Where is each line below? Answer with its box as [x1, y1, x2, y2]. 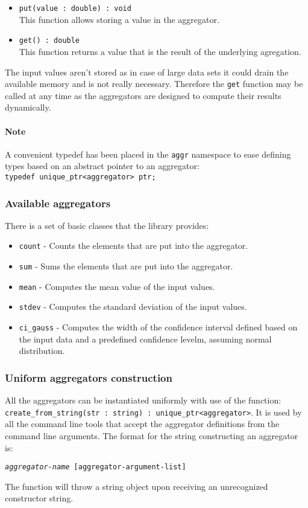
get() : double [19, 36, 80, 45]
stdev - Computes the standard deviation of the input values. [19, 300, 247, 313]
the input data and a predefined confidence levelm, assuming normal [19, 332, 272, 345]
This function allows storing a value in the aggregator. [19, 13, 219, 25]
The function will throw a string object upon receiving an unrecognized [5, 480, 268, 492]
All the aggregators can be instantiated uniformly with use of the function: [5, 394, 281, 407]
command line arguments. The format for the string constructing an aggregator [5, 429, 298, 442]
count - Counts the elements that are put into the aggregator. [19, 239, 248, 252]
